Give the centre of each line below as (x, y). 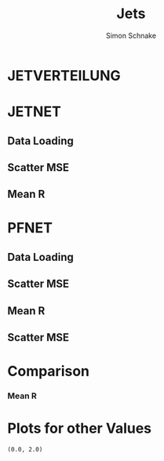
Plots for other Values (80, 428)
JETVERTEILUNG (64, 75)
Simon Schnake (131, 35)
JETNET (35, 112)
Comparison (49, 372)
